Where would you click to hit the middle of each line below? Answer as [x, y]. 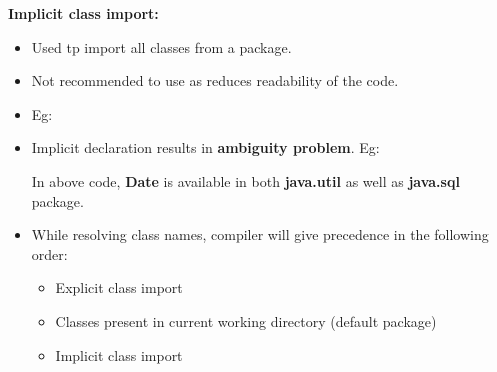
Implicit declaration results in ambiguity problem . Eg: [205, 147]
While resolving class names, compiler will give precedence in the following [260, 234]
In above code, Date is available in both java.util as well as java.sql [245, 180]
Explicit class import [119, 287]
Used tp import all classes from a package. [161, 46]
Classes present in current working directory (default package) [246, 320]
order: [49, 253]
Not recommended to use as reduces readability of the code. [215, 80]
